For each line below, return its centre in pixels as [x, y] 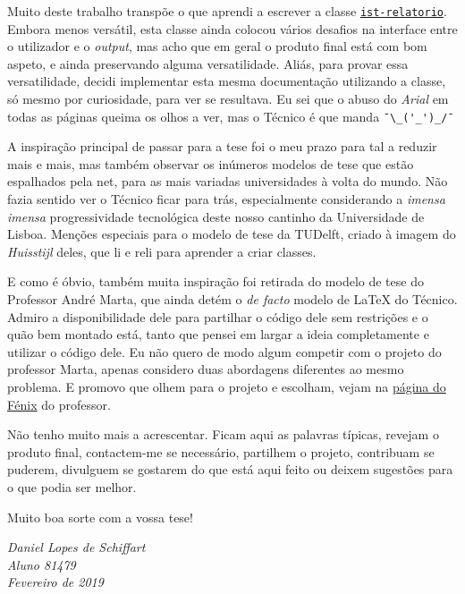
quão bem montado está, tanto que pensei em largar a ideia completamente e [218, 334]
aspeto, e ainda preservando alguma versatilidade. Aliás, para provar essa [208, 63]
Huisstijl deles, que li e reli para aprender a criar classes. [162, 251]
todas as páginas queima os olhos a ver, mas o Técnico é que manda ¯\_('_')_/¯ [231, 116]
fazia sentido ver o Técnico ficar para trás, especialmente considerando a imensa [226, 199]
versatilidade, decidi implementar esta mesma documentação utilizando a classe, [227, 81]
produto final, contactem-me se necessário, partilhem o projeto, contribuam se [221, 451]
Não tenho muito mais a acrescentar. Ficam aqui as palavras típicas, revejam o [223, 434]
